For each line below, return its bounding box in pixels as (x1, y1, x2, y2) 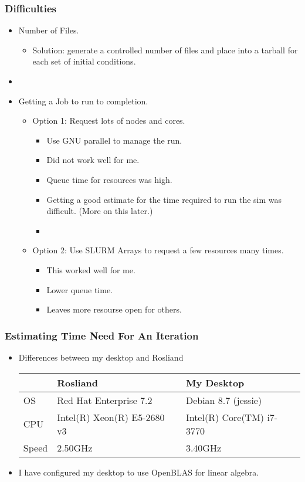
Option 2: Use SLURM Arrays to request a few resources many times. (32, 244, 284, 256)
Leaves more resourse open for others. (46, 303, 182, 315)
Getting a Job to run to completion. (18, 94, 148, 107)
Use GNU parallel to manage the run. (46, 134, 182, 146)
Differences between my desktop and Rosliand (18, 351, 184, 363)
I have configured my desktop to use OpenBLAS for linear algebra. (18, 466, 259, 478)
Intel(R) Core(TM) (185, 410, 265, 424)
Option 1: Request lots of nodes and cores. (32, 114, 185, 127)
